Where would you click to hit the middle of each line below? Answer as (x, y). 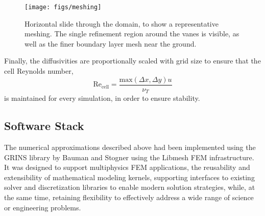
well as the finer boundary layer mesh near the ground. (111, 43)
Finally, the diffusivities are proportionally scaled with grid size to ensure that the (132, 61)
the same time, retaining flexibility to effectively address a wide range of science (129, 197)
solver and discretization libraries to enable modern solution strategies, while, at (130, 187)
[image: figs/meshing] (63, 7)
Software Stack (44, 126)
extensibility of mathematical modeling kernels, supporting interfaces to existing (129, 177)
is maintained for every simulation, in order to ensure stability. (102, 98)
